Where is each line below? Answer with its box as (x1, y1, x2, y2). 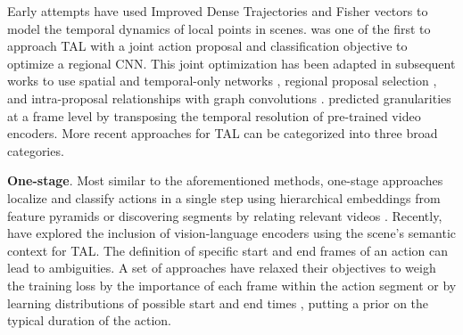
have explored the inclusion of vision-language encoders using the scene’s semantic (7, 224, 457, 242)
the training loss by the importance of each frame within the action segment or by (7, 275, 457, 294)
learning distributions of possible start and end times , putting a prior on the (7, 293, 429, 312)
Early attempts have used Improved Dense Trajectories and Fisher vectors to (7, 2, 428, 20)
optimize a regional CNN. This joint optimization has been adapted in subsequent (7, 53, 456, 72)
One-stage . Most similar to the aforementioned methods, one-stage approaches (7, 171, 443, 190)
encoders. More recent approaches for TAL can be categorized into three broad (7, 124, 438, 143)
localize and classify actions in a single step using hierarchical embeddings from (7, 188, 441, 207)
